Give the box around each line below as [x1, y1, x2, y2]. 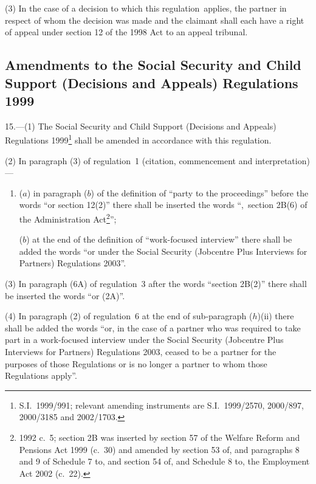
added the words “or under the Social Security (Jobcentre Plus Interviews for [19, 244, 307, 257]
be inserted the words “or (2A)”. [5, 289, 125, 302]
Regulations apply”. [5, 369, 77, 382]
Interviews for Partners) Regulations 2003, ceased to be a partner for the [5, 345, 276, 358]
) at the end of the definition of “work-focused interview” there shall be [26, 233, 292, 246]
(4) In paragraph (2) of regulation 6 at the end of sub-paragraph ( [5, 309, 253, 322]
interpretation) [255, 154, 310, 167]
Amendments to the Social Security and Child [5, 55, 301, 74]
